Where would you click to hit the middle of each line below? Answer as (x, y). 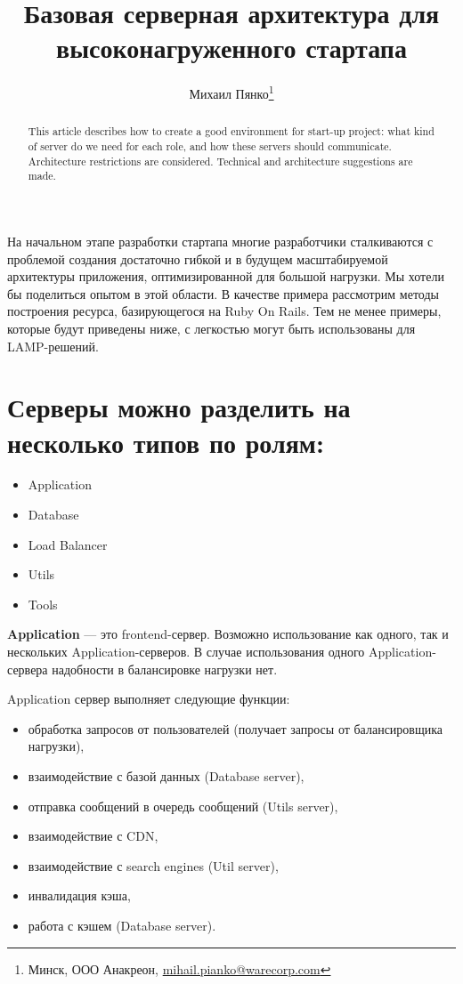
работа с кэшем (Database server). (122, 925)
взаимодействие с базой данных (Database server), (166, 775)
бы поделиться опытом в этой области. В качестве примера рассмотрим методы (223, 293)
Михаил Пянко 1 (231, 92)
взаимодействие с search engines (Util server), (153, 865)
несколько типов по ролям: (166, 442)
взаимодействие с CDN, (93, 836)
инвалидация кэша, (79, 895)
